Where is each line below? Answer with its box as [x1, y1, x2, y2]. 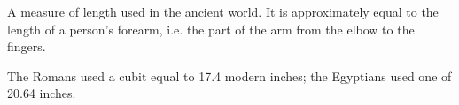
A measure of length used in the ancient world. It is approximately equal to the [7, 3, 439, 20]
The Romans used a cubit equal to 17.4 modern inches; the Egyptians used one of [7, 66, 452, 85]
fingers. [7, 37, 46, 56]
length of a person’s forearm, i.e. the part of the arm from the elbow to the [7, 19, 415, 38]
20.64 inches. [7, 84, 76, 102]
